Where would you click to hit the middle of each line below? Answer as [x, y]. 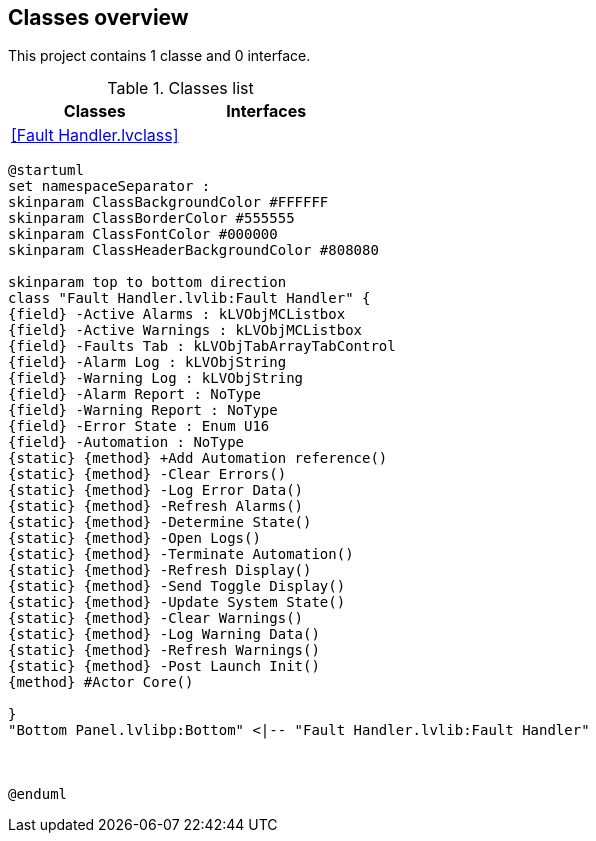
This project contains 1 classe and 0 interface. [159, 56]
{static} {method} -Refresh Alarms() [156, 506]
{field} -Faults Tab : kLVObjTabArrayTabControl [202, 346]
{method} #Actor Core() [101, 682]
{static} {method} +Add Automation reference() [198, 458]
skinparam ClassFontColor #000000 [143, 234]
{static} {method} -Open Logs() [134, 538]
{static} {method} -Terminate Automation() [181, 554]
